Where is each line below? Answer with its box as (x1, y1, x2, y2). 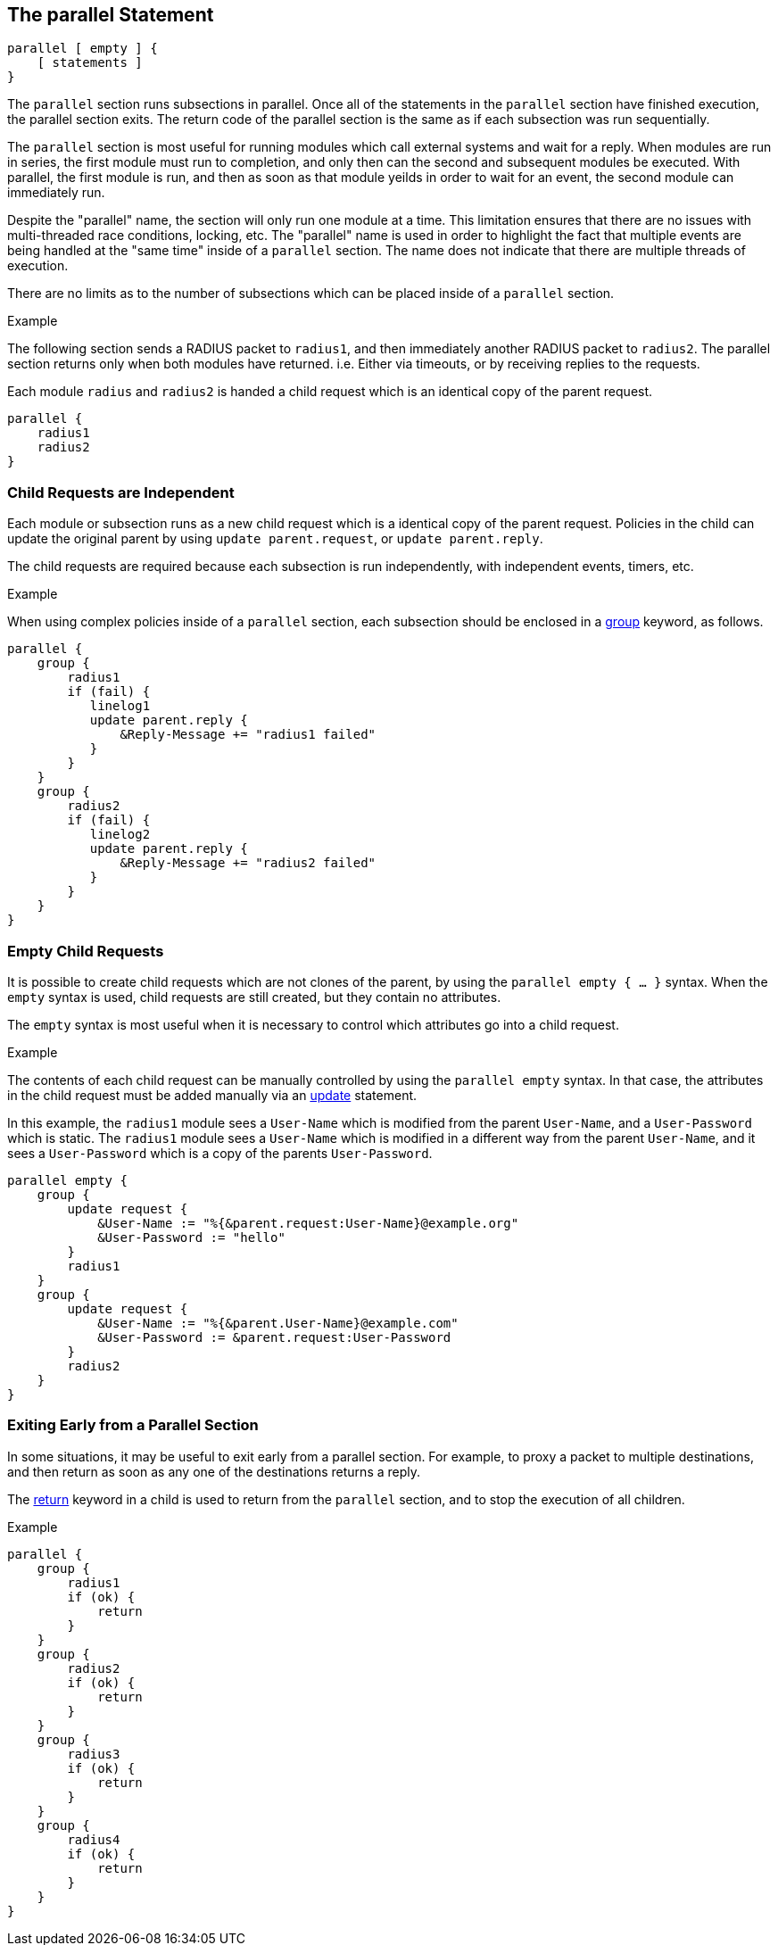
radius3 (67, 1746, 120, 1761)
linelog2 (89, 827, 151, 842)
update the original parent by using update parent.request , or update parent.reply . (7, 531, 543, 547)
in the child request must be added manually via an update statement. (7, 1087, 418, 1103)
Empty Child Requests (7, 941, 164, 960)
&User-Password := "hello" (97, 1229, 286, 1245)
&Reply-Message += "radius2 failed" (120, 856, 377, 871)
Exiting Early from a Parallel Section (7, 1416, 259, 1435)
